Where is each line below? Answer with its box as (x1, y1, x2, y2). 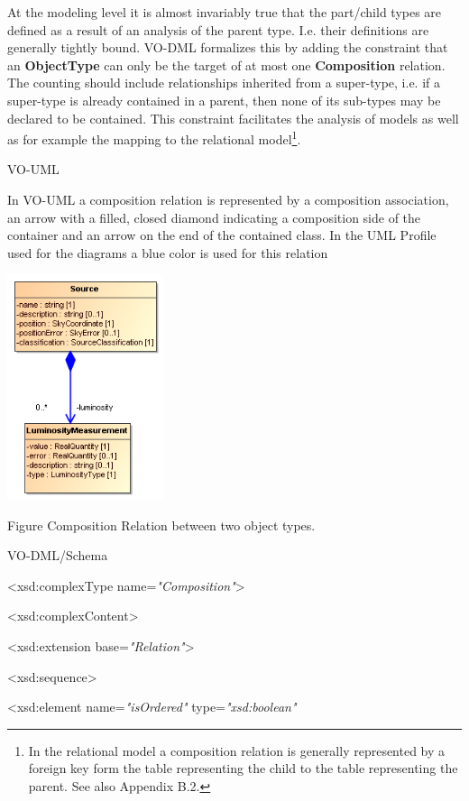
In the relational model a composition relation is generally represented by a (28, 741, 446, 760)
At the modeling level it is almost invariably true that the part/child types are (7, 3, 442, 21)
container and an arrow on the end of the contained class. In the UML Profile (7, 226, 437, 244)
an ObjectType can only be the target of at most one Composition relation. (7, 55, 446, 74)
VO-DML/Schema (7, 546, 108, 565)
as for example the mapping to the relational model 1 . (7, 127, 301, 148)
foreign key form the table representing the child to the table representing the (28, 759, 458, 778)
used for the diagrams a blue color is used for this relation (7, 243, 328, 262)
